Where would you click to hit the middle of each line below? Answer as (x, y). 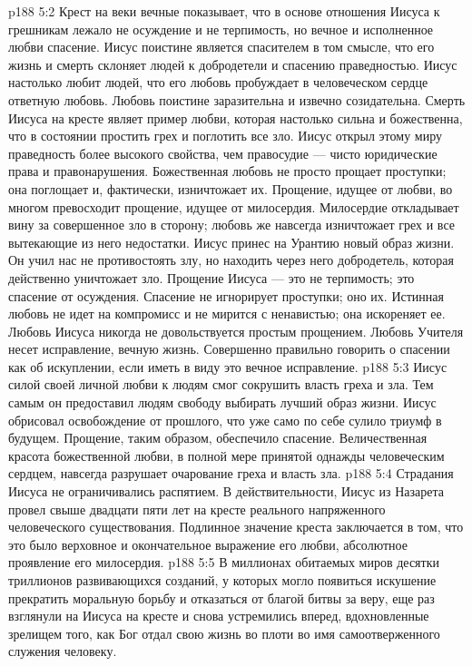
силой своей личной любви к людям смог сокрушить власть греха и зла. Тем (221, 384)
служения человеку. (63, 651)
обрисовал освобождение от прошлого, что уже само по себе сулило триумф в (225, 420)
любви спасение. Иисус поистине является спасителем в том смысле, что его (221, 47)
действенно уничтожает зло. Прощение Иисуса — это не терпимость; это (211, 277)
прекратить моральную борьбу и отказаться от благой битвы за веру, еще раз (221, 597)
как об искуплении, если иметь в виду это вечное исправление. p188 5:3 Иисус (228, 366)
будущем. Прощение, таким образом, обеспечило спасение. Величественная (218, 438)
